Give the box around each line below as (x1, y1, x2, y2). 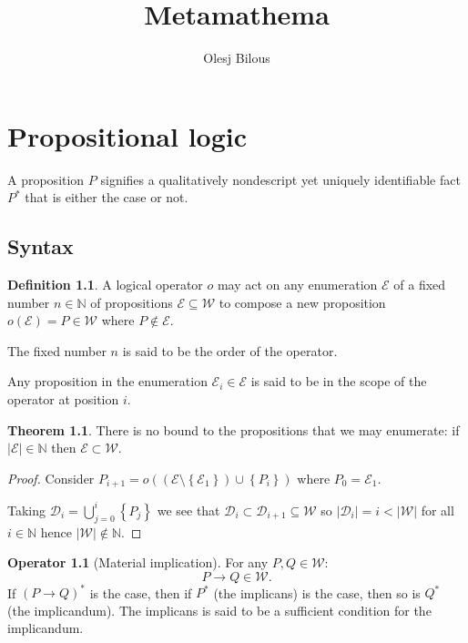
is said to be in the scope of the (250, 372, 427, 391)
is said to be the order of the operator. (122, 341, 338, 360)
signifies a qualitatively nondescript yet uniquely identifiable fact (100, 169, 461, 189)
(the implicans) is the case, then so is (213, 583, 421, 602)
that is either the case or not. (25, 188, 188, 207)
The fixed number (7, 341, 107, 360)
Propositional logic (7, 117, 248, 154)
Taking (7, 500, 46, 519)
